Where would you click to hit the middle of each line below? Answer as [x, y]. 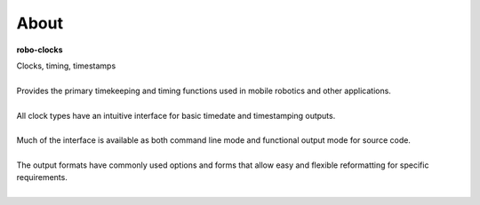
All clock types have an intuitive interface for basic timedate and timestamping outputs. [176, 115]
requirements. [42, 177]
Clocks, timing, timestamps [66, 66]
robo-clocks [40, 50]
